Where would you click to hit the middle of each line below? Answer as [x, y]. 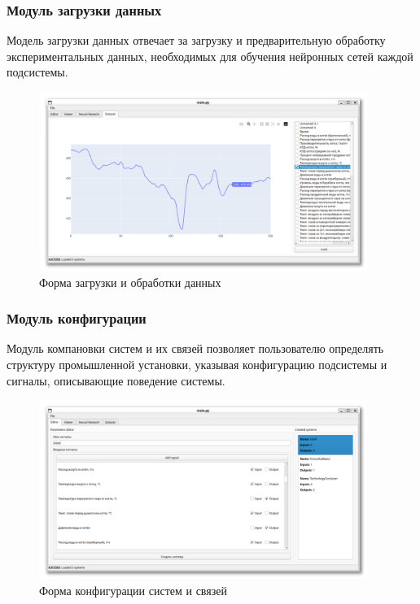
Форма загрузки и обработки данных [130, 282]
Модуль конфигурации [77, 318]
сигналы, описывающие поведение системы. [116, 380]
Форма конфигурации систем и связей [133, 590]
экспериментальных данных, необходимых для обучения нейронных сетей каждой [210, 56]
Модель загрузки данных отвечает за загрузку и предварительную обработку [196, 40]
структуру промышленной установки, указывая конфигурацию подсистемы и [197, 364]
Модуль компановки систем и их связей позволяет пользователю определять [195, 348]
